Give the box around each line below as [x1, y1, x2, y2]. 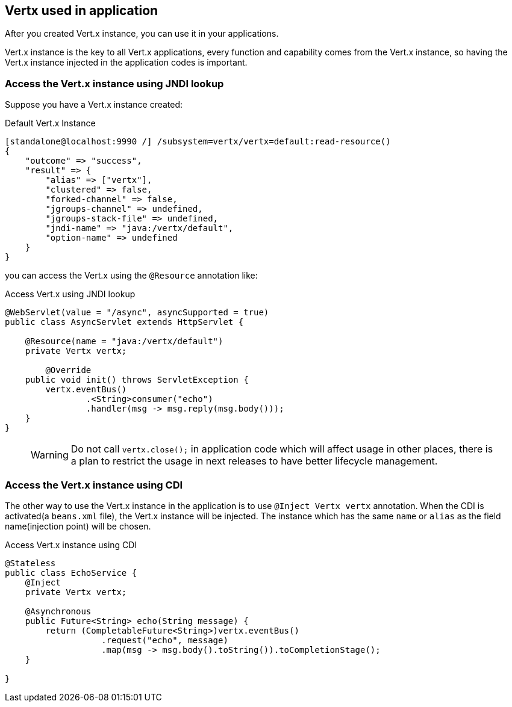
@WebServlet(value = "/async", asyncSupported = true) [5, 307, 269, 318]
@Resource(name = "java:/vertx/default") [25, 336, 223, 347]
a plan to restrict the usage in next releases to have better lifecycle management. [70, 455, 438, 468]
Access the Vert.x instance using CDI [5, 478, 183, 491]
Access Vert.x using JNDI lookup [5, 289, 136, 300]
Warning [31, 449, 69, 462]
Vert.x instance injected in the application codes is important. [5, 57, 248, 68]
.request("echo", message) [101, 635, 228, 645]
